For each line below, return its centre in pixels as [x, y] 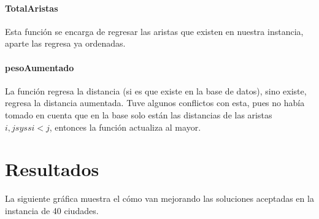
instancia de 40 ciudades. [52, 210]
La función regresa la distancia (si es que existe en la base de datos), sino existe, [156, 90]
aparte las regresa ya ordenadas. [65, 43]
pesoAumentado [40, 67]
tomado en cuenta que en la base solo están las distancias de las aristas [139, 114]
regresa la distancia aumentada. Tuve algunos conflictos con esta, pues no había [155, 103]
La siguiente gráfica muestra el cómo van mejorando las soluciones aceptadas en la [159, 198]
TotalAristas [32, 8]
